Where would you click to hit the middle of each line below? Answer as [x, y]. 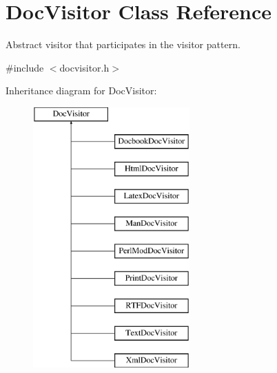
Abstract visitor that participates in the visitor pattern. [123, 44]
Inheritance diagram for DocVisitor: [81, 90]
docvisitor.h [84, 67]
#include [25, 67]
